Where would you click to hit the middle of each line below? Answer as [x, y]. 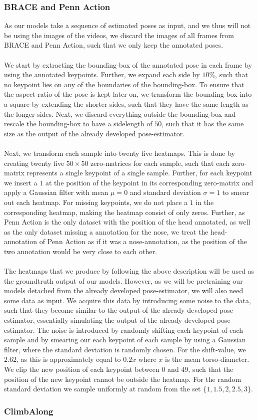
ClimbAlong [29, 411]
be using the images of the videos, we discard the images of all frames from [119, 35]
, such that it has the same [203, 124]
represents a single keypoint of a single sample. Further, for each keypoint [139, 173]
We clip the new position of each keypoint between [82, 369]
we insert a [21, 182]
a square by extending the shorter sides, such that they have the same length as [126, 103]
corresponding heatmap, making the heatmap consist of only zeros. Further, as [124, 212]
